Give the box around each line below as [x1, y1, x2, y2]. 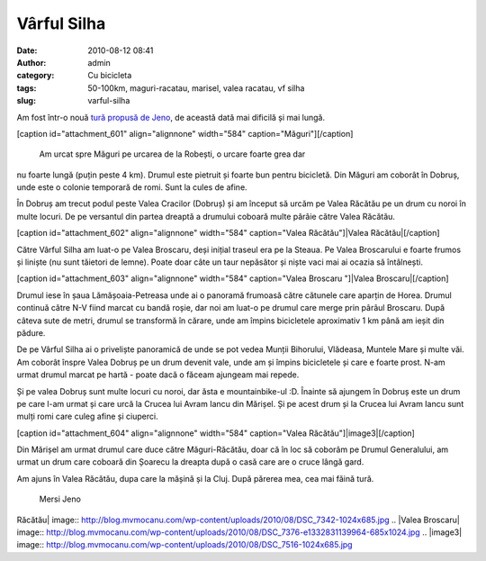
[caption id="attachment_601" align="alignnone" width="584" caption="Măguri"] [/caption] [16, 128, 354, 139]
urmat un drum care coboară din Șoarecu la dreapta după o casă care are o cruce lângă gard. [16, 457, 364, 467]
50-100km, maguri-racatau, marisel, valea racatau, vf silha [87, 82, 305, 94]
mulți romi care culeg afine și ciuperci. [16, 411, 158, 422]
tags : [16, 82, 37, 94]
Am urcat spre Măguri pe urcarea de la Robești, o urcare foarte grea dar [39, 149, 306, 159]
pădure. [16, 327, 46, 338]
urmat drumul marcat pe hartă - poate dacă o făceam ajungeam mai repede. [16, 369, 300, 380]
